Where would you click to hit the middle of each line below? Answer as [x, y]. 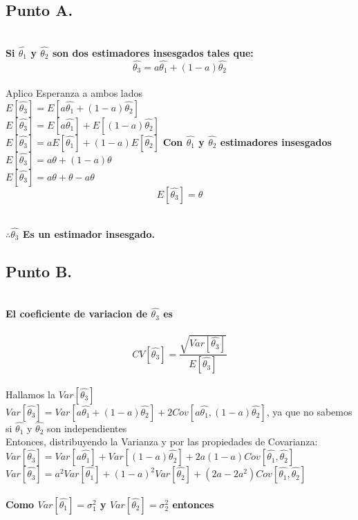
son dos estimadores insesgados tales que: [153, 53]
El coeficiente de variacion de [77, 314]
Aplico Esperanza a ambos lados [74, 93]
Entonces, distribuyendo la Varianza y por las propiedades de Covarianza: [162, 442]
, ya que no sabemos [309, 411]
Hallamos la [31, 394]
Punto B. [39, 271]
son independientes [87, 428]
